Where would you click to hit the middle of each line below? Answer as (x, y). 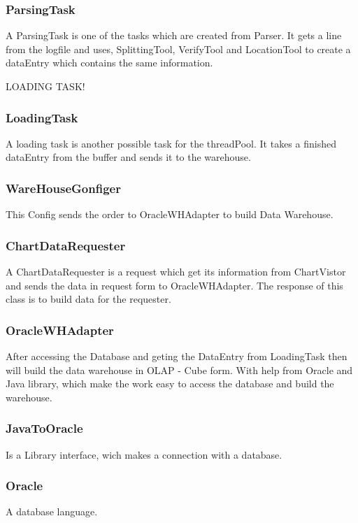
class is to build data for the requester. (88, 299)
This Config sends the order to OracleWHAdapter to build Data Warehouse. (170, 214)
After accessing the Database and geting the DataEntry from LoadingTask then (177, 356)
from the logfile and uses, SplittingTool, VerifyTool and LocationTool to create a (178, 49)
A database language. (52, 511)
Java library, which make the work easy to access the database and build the (170, 384)
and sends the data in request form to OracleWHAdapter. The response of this (174, 285)
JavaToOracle (44, 428)
